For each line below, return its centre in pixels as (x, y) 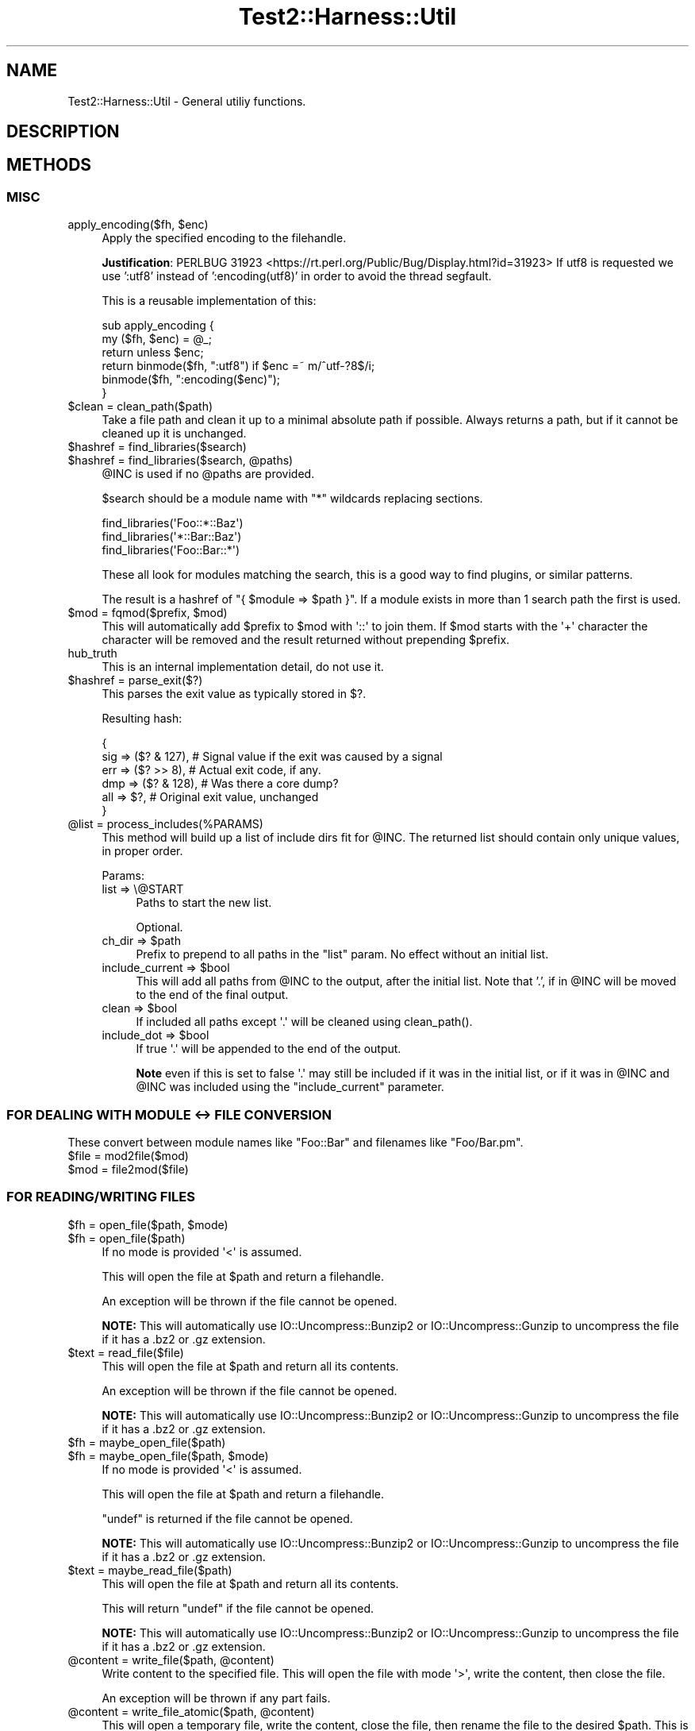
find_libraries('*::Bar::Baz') (172, 537)
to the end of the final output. (212, 995)
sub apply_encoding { (158, 326)
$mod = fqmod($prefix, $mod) (148, 613)
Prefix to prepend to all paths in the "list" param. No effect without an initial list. (342, 954)
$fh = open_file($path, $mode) (148, 1224)
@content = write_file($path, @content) (171, 1660)
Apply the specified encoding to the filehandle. (224, 238)
